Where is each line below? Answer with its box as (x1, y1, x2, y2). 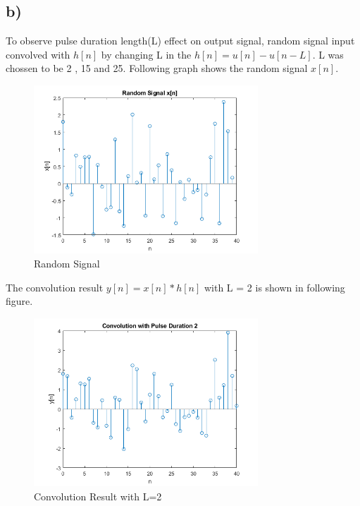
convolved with (6, 47, 70, 61)
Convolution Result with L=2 (34, 488, 162, 503)
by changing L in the (101, 47, 192, 61)
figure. (6, 294, 33, 308)
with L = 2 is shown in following (204, 279, 345, 294)
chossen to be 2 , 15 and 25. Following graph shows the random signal (6, 61, 308, 76)
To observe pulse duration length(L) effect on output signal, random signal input (6, 33, 355, 48)
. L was (312, 47, 344, 61)
